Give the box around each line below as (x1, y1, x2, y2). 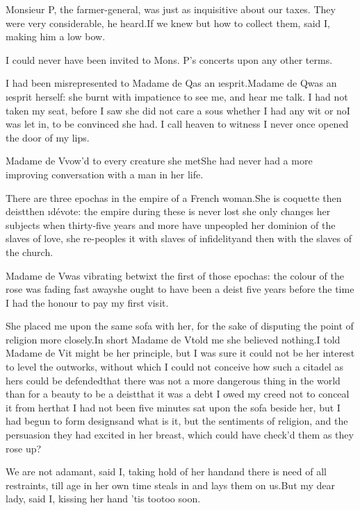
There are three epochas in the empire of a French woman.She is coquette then (6, 190, 342, 205)
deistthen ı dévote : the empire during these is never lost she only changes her (6, 204, 331, 219)
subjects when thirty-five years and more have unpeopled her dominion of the (6, 217, 336, 232)
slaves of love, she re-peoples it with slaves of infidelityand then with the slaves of (6, 231, 352, 246)
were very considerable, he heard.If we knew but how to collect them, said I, (6, 15, 330, 30)
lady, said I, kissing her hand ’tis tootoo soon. (6, 491, 201, 506)
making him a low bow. (6, 29, 106, 44)
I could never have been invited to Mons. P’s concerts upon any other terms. (6, 52, 333, 67)
